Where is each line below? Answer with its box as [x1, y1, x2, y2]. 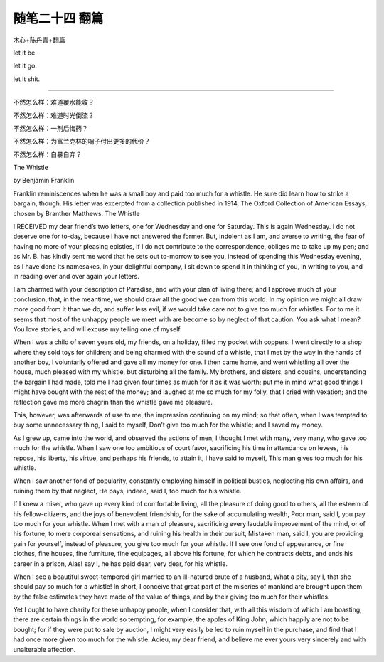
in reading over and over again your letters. [13, 272, 140, 280]
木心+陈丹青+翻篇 [13, 36, 65, 44]
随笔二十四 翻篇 [13, 11, 104, 26]
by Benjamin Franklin [13, 176, 75, 185]
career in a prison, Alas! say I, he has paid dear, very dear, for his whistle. [13, 559, 228, 568]
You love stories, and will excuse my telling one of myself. [13, 324, 182, 333]
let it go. [13, 61, 37, 70]
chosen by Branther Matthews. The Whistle [13, 209, 140, 218]
